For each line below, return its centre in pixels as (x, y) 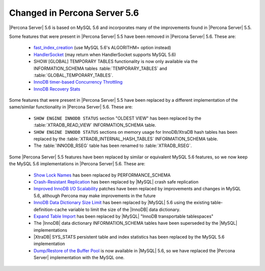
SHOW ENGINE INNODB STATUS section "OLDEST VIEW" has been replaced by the (117, 118)
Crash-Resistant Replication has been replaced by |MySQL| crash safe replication (116, 181)
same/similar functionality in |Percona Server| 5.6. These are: (71, 107)
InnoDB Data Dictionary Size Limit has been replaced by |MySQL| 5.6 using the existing (122, 203)
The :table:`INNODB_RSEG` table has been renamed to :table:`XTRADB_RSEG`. (113, 146)
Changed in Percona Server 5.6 (74, 13)
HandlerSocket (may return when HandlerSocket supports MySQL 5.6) (105, 55)
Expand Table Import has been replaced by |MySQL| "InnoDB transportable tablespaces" (123, 216)
